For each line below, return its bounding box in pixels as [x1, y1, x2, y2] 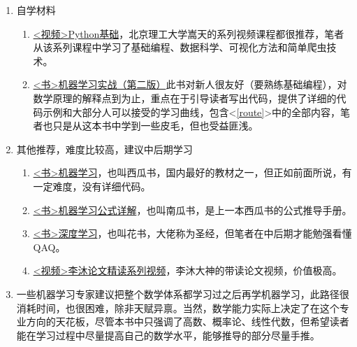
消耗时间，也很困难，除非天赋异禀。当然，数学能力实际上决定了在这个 [16, 300, 340, 315]
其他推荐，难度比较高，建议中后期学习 [16, 141, 193, 156]
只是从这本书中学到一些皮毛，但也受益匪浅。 [52, 118, 258, 133]
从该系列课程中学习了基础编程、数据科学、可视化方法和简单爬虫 [33, 40, 327, 55]
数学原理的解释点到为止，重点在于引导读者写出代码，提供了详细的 [33, 90, 337, 105]
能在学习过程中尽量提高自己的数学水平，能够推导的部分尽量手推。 [16, 327, 320, 342]
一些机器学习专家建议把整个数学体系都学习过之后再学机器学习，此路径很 [16, 286, 349, 301]
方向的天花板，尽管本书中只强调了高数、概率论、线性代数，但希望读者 [26, 314, 349, 329]
